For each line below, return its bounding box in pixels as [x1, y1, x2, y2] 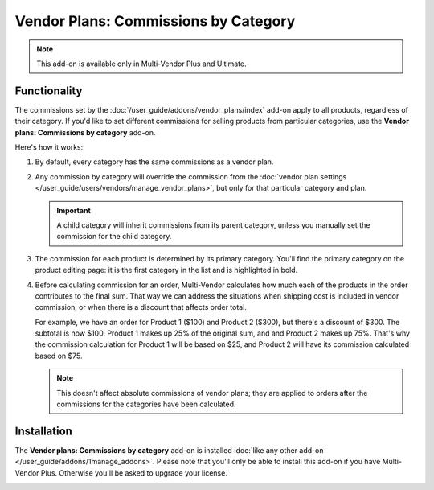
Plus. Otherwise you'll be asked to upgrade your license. [40, 467, 228, 478]
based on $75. [35, 351, 83, 360]
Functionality [14, 84, 83, 97]
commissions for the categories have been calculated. [56, 399, 236, 410]
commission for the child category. [56, 232, 172, 241]
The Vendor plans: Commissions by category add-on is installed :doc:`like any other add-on [14, 445, 324, 455]
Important [56, 205, 92, 215]
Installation [14, 424, 72, 438]
